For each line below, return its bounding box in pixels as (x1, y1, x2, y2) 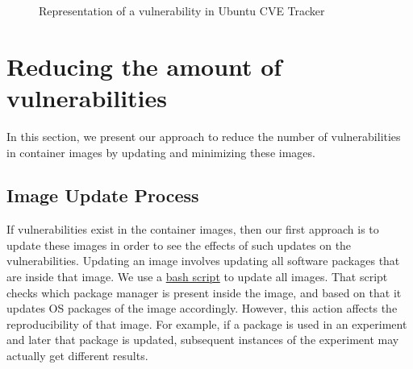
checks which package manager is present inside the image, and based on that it (6, 284, 402, 301)
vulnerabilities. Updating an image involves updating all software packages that (6, 252, 400, 269)
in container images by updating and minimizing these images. (6, 143, 315, 160)
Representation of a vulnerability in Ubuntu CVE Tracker (39, 2, 325, 19)
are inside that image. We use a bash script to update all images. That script (6, 268, 388, 285)
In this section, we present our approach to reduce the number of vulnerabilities (6, 127, 401, 144)
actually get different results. (6, 347, 148, 364)
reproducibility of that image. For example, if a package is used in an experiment (6, 315, 407, 332)
